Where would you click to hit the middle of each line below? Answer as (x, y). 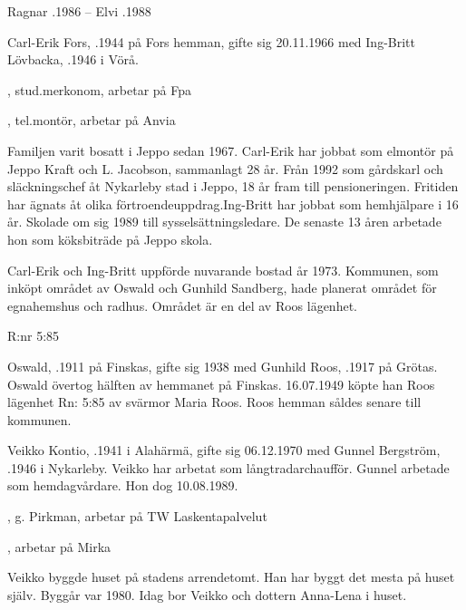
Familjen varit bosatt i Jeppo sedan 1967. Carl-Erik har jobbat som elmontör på (231, 150)
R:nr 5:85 (34, 336)
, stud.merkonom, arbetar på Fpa (100, 89)
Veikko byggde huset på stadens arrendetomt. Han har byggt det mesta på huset (231, 577)
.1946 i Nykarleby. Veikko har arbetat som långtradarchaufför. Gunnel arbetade (228, 467)
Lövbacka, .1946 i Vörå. (73, 59)
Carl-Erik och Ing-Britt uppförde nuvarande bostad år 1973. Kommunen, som (223, 270)
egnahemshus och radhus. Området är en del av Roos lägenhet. (182, 305)
